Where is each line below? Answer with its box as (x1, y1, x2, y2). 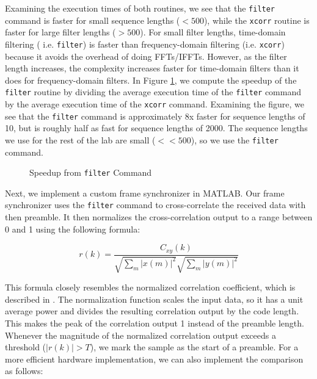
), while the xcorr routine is (203, 13, 310, 26)
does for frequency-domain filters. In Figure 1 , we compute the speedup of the (5, 73, 297, 86)
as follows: (5, 364, 43, 377)
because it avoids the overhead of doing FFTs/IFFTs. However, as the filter (5, 49, 287, 62)
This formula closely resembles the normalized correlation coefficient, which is (5, 281, 296, 294)
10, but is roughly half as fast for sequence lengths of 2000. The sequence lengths (5, 121, 308, 134)
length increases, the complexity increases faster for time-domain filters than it (5, 62, 299, 74)
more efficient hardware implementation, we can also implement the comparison (5, 352, 304, 365)
